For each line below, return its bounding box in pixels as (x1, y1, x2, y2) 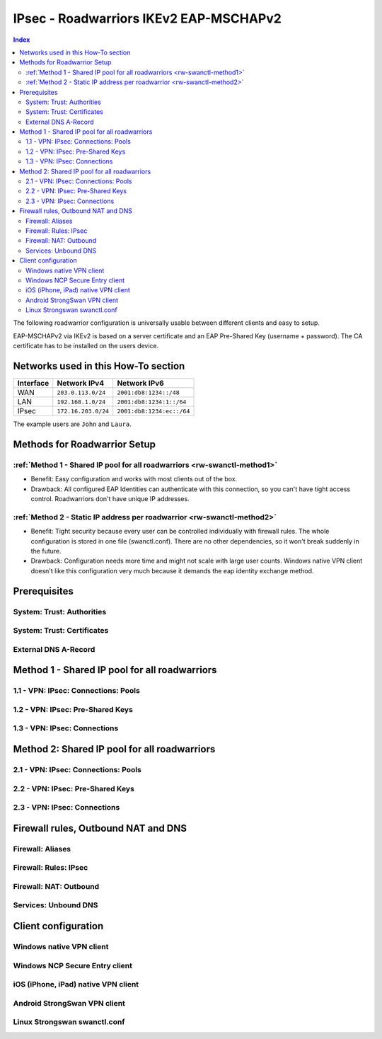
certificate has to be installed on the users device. (13, 342, 159, 350)
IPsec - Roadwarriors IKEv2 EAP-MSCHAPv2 (13, 11, 282, 26)
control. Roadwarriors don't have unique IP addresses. (30, 495, 190, 503)
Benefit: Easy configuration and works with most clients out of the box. (30, 475, 238, 483)
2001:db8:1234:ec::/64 (117, 407, 190, 415)
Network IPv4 (57, 379, 105, 389)
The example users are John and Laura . (13, 420, 132, 428)
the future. (30, 547, 62, 556)
